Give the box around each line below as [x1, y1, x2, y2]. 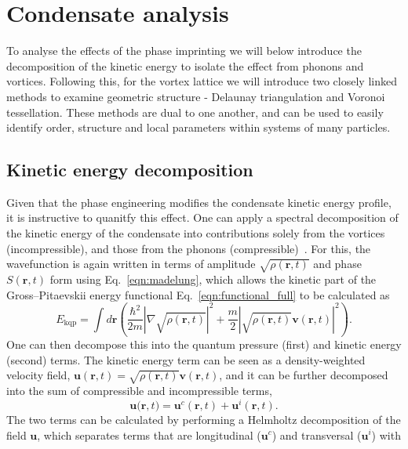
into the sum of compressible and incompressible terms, [6, 382, 272, 399]
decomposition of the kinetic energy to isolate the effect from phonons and [6, 57, 364, 74]
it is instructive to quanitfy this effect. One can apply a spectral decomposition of [6, 209, 399, 226]
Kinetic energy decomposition [6, 158, 253, 182]
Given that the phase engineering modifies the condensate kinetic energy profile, [6, 194, 392, 210]
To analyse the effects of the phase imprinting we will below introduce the [6, 42, 362, 59]
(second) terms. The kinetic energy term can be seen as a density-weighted [6, 351, 366, 368]
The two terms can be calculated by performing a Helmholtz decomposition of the [6, 411, 401, 427]
